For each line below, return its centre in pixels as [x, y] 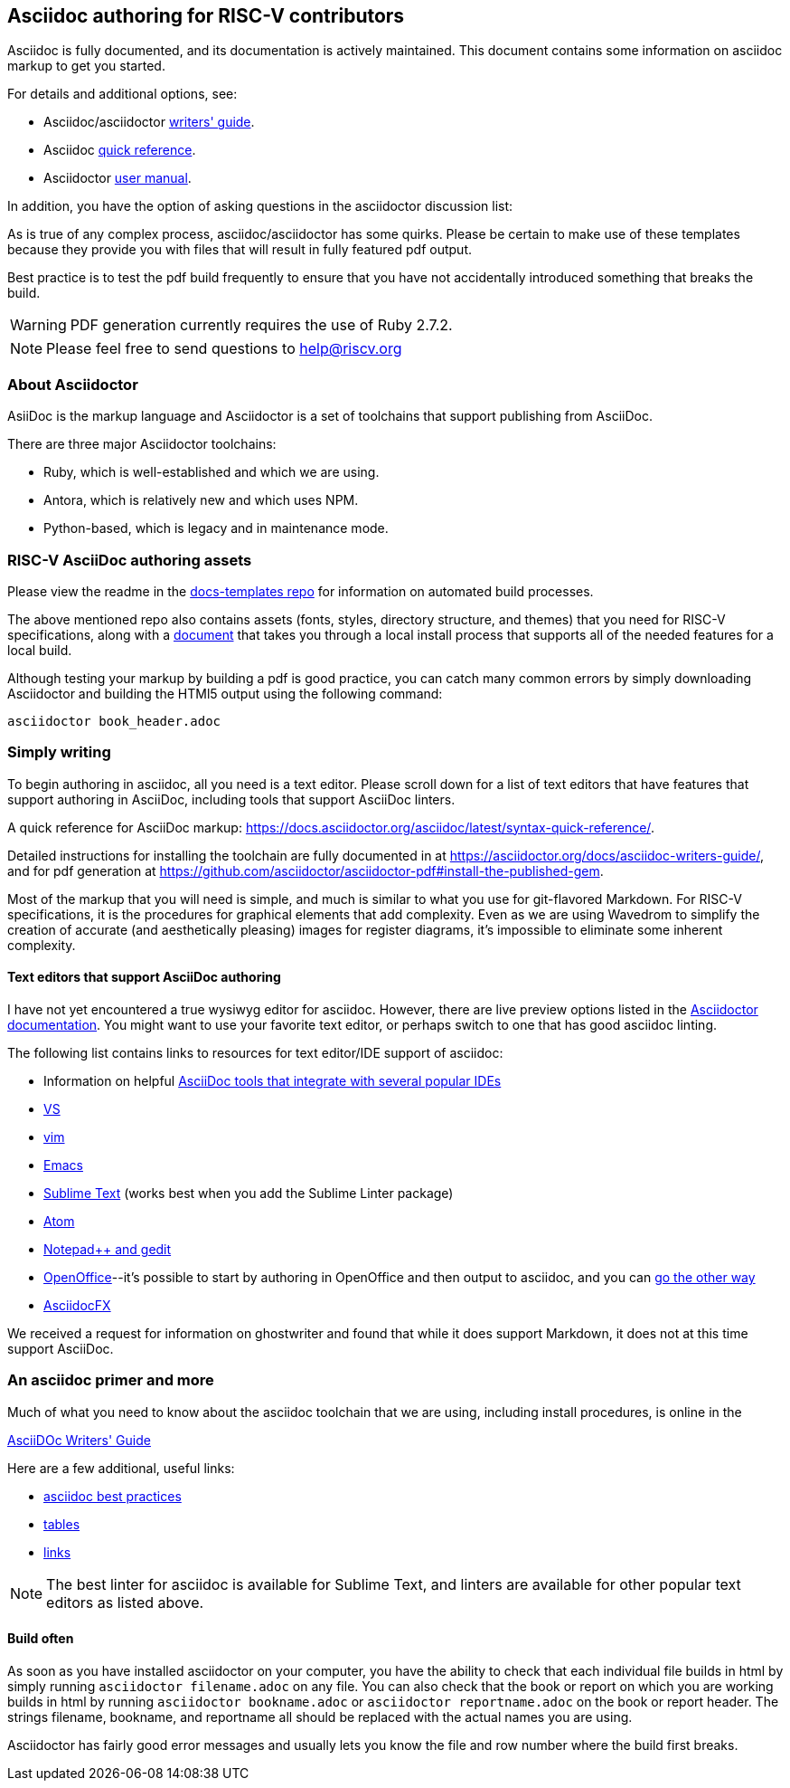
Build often [41, 1639]
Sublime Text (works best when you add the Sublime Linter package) [249, 1193]
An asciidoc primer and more [111, 1380]
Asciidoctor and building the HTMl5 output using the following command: [225, 693]
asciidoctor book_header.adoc [114, 721]
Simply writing [59, 752]
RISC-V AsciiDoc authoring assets [130, 560]
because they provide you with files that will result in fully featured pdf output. [240, 250]
